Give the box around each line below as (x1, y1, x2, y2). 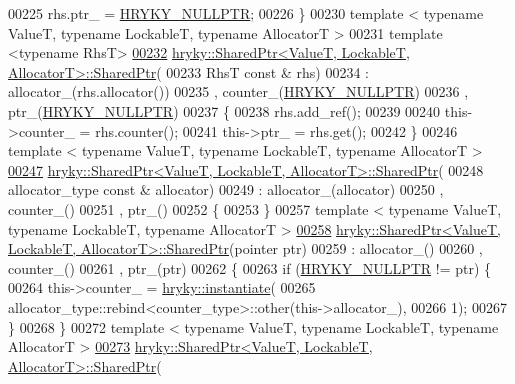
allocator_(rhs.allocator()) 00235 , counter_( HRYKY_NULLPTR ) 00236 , (8, 81, 469, 102)
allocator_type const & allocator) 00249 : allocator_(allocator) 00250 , (8, 179, 444, 200)
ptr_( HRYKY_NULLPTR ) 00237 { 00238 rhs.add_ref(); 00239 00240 (8, 100, 441, 121)
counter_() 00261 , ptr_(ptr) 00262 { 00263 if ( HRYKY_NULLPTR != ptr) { (8, 257, 492, 278)
